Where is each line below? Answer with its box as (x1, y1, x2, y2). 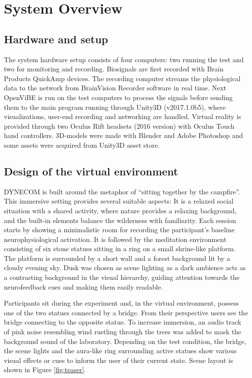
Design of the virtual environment (4, 163, 178, 178)
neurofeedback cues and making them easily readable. (4, 281, 163, 292)
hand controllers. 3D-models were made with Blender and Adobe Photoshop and (4, 130, 243, 140)
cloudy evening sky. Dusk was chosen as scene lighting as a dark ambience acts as (4, 262, 246, 273)
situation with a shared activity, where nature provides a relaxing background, (4, 205, 237, 215)
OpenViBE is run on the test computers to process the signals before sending (4, 92, 233, 102)
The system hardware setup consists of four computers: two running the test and (4, 54, 244, 64)
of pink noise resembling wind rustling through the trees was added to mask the (4, 326, 241, 337)
